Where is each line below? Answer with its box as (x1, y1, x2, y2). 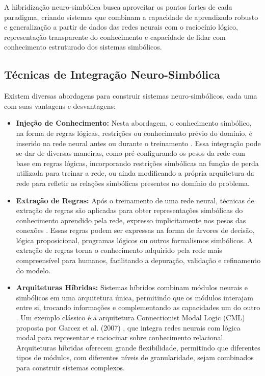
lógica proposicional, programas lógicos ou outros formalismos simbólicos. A (16, 234, 253, 245)
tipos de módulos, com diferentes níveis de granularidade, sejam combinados (16, 352, 254, 363)
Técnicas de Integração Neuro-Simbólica (4, 66, 220, 82)
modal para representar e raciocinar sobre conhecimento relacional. (16, 332, 225, 343)
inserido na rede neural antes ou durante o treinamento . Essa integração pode (16, 137, 261, 148)
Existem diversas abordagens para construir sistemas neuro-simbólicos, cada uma (4, 90, 257, 101)
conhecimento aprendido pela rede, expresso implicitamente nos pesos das (16, 215, 246, 225)
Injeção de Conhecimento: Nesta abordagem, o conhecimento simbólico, (16, 118, 252, 128)
